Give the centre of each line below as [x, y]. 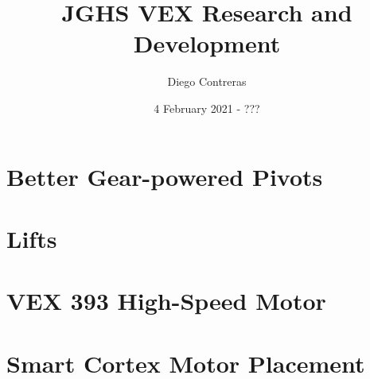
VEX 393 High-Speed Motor [166, 301]
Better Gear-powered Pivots [165, 176]
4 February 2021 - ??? [207, 108]
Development [207, 43]
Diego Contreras [207, 81]
